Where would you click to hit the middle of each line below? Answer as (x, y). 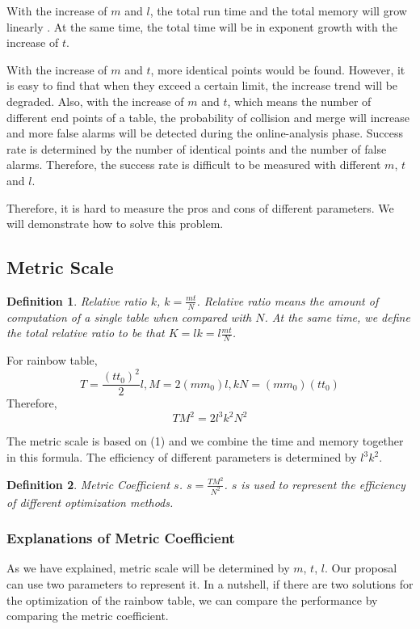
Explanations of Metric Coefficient (121, 538)
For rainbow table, (52, 360)
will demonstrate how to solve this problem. (115, 224)
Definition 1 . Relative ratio (77, 300)
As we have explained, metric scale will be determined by (148, 568)
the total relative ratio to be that (86, 333)
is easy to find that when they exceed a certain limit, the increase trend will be (202, 85)
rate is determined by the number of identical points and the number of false (197, 148)
